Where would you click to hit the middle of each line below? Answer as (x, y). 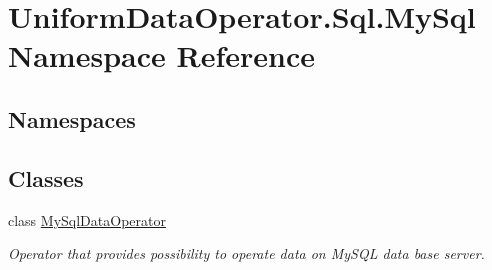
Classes (46, 177)
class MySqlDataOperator (87, 219)
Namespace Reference (161, 55)
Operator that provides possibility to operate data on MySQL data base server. (246, 253)
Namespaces (72, 118)
